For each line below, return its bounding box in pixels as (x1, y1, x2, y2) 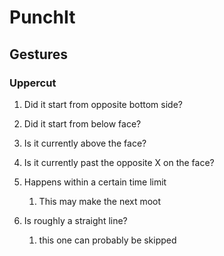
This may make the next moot (38, 195, 162, 207)
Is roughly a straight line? (23, 214, 128, 226)
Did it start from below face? (23, 117, 142, 130)
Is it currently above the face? (23, 137, 147, 149)
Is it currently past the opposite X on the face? (23, 156, 215, 168)
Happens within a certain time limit (23, 176, 167, 188)
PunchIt (9, 6, 76, 29)
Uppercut (9, 76, 57, 90)
